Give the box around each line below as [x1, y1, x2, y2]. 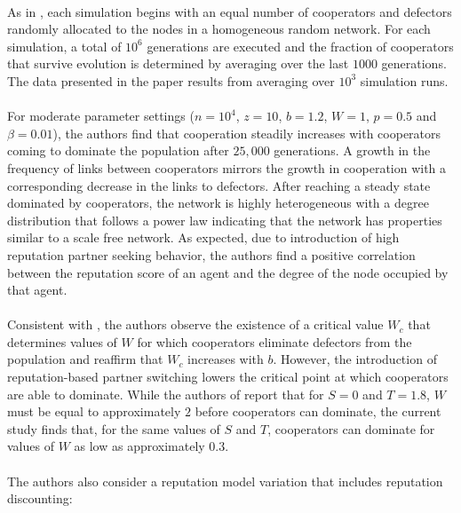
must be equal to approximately [7, 402, 181, 421]
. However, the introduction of [273, 350, 437, 368]
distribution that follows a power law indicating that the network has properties [7, 210, 442, 229]
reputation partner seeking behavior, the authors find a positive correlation [7, 245, 416, 264]
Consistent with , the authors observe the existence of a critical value [7, 315, 384, 334]
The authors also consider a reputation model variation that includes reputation [7, 471, 443, 490]
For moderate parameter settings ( [7, 107, 195, 125]
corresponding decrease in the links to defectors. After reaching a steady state [7, 176, 431, 194]
